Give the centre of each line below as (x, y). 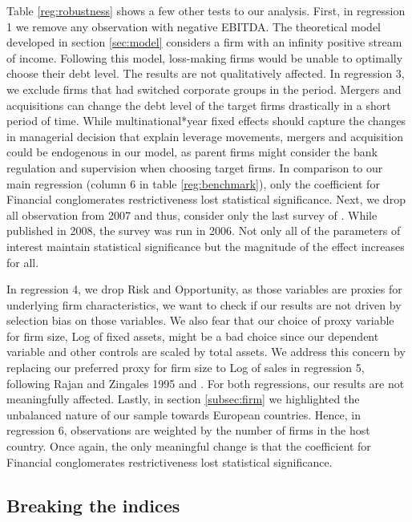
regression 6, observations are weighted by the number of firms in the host (188, 430)
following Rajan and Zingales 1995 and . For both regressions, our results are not (206, 383)
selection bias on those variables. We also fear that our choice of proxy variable (200, 320)
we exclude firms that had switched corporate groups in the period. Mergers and (204, 89)
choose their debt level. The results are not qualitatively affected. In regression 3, (206, 73)
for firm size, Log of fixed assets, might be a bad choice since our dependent (193, 336)
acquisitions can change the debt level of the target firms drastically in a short (199, 105)
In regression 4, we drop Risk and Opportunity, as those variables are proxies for (204, 289)
